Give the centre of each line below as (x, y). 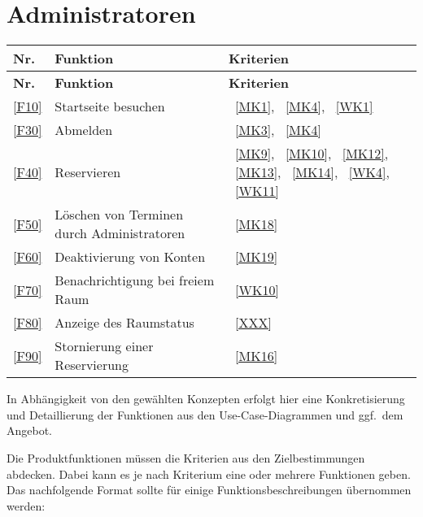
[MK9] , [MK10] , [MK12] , (312, 154)
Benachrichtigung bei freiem (135, 280)
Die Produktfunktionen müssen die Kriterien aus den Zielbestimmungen (186, 457)
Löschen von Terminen (119, 215)
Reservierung (92, 365)
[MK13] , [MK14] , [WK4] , (312, 172)
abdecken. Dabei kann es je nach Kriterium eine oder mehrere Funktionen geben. (209, 474)
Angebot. (30, 430)
